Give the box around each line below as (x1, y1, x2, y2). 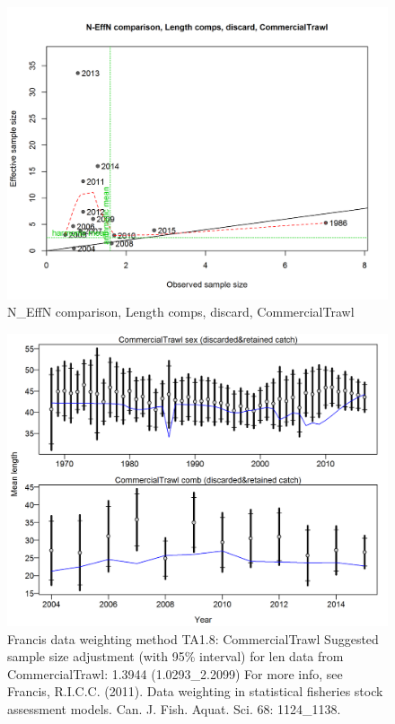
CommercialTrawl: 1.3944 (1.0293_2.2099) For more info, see (7, 664, 343, 683)
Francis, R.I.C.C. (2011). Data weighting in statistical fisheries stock (7, 682, 383, 701)
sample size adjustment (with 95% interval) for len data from (7, 647, 344, 666)
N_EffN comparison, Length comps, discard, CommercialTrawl (7, 302, 355, 321)
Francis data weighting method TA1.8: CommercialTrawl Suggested (7, 629, 379, 648)
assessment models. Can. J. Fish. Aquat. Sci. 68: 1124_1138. (7, 699, 341, 718)
